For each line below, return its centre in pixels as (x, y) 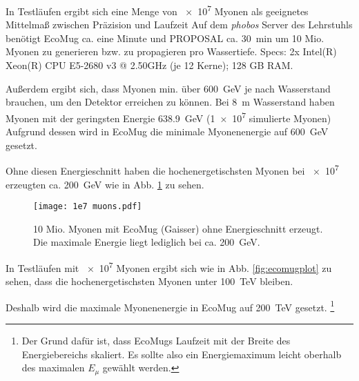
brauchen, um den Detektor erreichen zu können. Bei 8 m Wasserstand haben (170, 102)
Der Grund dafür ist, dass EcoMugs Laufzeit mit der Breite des (156, 341)
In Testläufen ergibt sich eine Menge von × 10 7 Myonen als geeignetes (157, 10)
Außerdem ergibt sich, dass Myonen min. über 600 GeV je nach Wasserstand (168, 88)
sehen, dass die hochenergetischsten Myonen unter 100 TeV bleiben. (149, 281)
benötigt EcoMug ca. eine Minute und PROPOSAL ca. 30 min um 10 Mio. (165, 38)
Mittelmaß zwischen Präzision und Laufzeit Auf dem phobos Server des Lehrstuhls (179, 25)
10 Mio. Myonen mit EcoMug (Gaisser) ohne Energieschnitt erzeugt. (178, 228)
